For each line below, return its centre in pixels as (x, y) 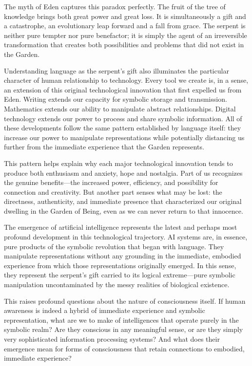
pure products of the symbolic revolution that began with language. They (114, 246)
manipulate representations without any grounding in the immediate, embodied (123, 256)
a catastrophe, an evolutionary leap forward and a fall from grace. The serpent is (125, 26)
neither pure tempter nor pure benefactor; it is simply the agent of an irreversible (126, 35)
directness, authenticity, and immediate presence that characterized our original (123, 201)
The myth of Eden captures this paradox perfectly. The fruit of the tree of (115, 6)
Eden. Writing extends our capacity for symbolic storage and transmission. (116, 99)
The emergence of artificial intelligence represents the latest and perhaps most (121, 227)
